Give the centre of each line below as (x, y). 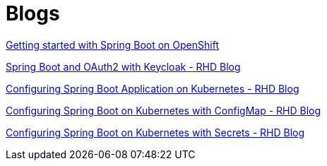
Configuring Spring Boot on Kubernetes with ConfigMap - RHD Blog (163, 110)
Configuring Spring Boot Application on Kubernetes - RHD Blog (153, 88)
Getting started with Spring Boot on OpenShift (112, 45)
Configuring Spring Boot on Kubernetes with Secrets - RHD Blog (155, 132)
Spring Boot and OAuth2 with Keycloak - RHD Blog (123, 66)
